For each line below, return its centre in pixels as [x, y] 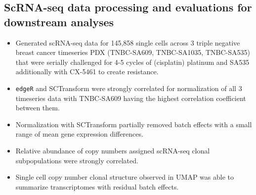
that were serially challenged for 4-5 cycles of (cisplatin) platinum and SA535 [132, 62]
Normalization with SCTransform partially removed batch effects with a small [134, 124]
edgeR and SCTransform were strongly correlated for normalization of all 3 [129, 88]
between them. [38, 108]
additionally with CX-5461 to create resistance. [87, 72]
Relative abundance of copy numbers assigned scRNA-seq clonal [113, 150]
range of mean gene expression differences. [79, 134]
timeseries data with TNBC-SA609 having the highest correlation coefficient [131, 98]
